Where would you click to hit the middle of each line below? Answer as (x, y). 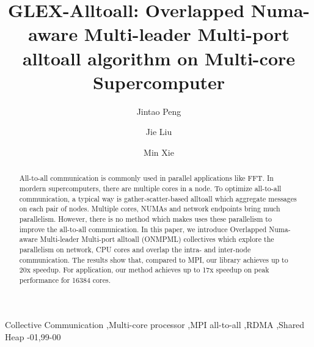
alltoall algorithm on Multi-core (159, 58)
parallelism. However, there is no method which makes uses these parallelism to (145, 218)
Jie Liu (159, 132)
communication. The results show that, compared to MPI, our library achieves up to (154, 259)
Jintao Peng (159, 111)
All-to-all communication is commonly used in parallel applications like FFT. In (146, 178)
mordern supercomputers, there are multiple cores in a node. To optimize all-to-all (150, 188)
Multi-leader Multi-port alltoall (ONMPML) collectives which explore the (157, 239)
